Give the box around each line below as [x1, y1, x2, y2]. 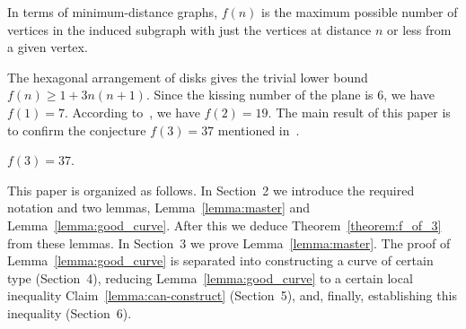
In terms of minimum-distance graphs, [7, 3, 218, 21]
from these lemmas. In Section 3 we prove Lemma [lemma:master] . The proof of [7, 233, 451, 252]
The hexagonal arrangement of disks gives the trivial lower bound [7, 67, 368, 86]
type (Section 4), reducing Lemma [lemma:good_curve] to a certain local [7, 268, 413, 287]
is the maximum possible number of [261, 3, 458, 21]
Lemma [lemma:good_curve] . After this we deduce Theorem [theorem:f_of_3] [7, 215, 442, 234]
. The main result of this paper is [268, 102, 451, 121]
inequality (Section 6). [7, 303, 132, 322]
